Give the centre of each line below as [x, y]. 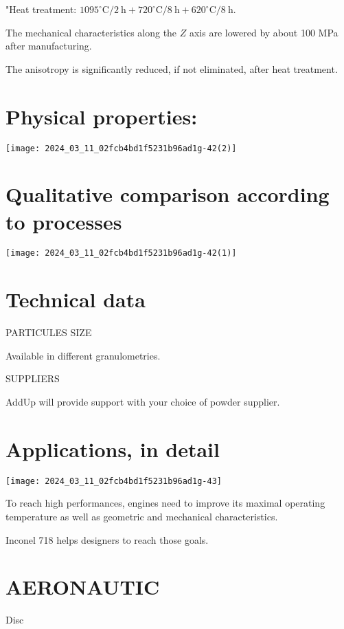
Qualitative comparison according [168, 194]
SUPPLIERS [33, 378]
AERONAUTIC [83, 587]
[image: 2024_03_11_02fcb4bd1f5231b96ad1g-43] [114, 481]
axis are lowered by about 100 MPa [264, 32]
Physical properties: [102, 116]
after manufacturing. [49, 46]
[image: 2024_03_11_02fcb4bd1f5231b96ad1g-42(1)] [121, 253]
